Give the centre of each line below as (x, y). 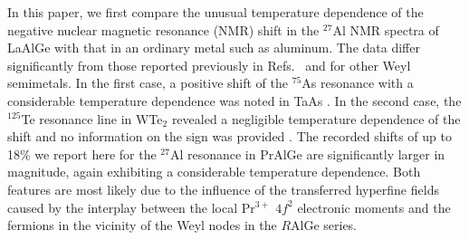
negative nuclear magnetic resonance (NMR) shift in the (163, 29)
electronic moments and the (374, 207)
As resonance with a (358, 83)
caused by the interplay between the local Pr (131, 207)
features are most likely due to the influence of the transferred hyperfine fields (223, 189)
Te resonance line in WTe (92, 118)
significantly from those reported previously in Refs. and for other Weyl (209, 65)
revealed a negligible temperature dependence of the (316, 118)
